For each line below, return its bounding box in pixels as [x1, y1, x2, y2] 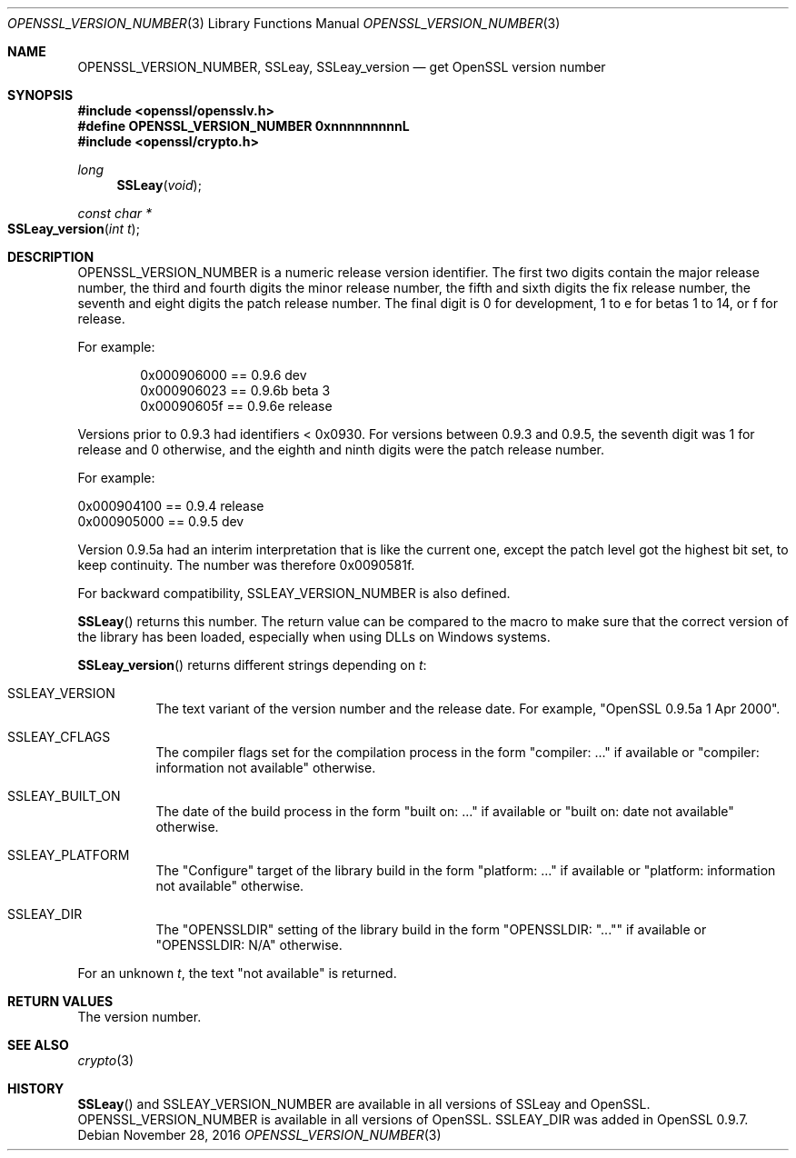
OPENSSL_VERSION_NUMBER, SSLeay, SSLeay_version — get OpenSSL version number [77, 59, 606, 75]
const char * [77, 205, 153, 221]
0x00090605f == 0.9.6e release [140, 398, 333, 414]
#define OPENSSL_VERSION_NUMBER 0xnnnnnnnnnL [77, 118, 410, 134]
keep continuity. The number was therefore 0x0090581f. [77, 557, 415, 573]
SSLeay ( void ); [116, 177, 202, 193]
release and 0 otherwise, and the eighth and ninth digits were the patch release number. [77, 442, 605, 457]
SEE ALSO [7, 1037, 69, 1053]
